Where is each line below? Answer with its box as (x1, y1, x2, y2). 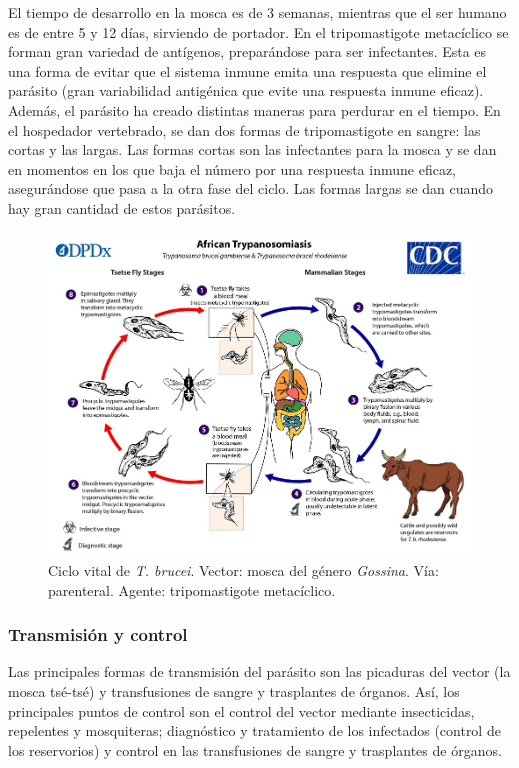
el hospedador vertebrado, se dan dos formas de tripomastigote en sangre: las (8, 119, 481, 140)
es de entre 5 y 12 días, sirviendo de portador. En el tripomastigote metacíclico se (8, 21, 509, 42)
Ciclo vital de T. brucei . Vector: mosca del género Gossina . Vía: (48, 559, 439, 580)
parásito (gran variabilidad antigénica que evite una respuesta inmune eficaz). (8, 80, 484, 101)
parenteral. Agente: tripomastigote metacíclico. (48, 579, 336, 600)
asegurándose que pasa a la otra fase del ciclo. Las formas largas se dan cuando (8, 178, 494, 199)
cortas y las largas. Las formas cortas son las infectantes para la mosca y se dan (8, 139, 497, 160)
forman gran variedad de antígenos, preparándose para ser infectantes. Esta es (8, 41, 487, 62)
